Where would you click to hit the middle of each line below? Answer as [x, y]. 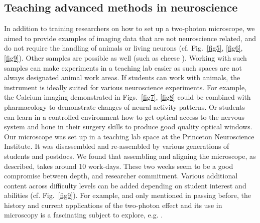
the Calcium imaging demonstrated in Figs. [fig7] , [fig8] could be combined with [127, 97]
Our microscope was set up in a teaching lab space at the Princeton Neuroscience [129, 136]
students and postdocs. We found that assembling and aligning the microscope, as [130, 156]
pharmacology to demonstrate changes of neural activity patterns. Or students [125, 106]
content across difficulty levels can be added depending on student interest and [125, 185]
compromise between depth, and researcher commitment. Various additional [121, 176]
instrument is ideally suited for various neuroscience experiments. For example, [125, 87]
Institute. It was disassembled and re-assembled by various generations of [117, 146]
